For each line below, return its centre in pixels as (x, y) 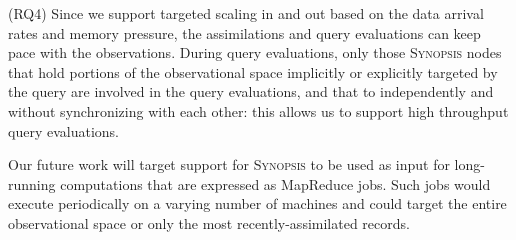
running (32, 183)
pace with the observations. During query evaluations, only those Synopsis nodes (255, 52)
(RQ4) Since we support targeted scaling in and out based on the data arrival (246, 13)
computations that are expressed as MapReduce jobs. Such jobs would (275, 183)
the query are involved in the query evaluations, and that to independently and (251, 91)
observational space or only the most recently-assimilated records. (209, 222)
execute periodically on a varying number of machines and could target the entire (257, 203)
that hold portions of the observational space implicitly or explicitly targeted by (253, 71)
